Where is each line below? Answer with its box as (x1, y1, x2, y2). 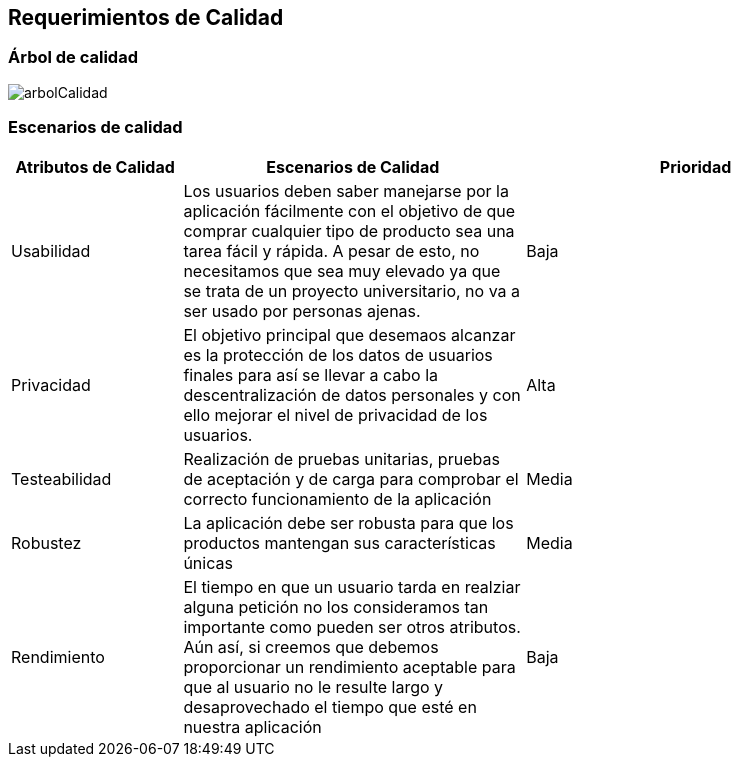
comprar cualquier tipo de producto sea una (183, 220, 515, 241)
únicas (183, 552, 233, 573)
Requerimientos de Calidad (8, 5, 284, 30)
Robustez (11, 532, 82, 553)
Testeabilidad (11, 468, 112, 489)
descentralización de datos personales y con (183, 384, 521, 405)
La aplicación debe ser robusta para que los (183, 512, 514, 533)
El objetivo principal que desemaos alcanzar (183, 324, 516, 345)
